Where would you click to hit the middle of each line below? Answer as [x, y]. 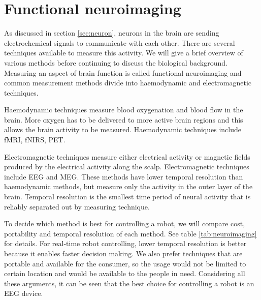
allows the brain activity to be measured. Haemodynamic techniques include [123, 129]
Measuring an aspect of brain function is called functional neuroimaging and [123, 72]
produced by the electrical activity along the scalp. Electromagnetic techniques [127, 167]
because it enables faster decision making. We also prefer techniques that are [123, 253]
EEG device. [24, 293]
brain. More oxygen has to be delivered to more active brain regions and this [124, 119]
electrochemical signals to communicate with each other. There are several [120, 42]
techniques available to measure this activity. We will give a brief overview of [124, 53]
